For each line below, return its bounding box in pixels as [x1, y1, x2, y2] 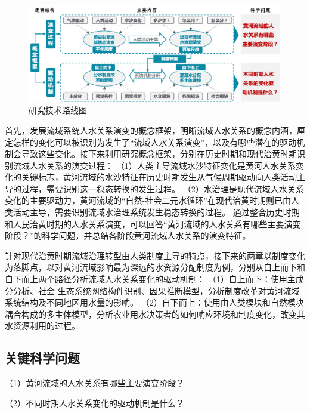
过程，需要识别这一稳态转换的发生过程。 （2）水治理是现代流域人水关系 [21, 182, 304, 195]
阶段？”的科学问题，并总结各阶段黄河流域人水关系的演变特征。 [5, 229, 251, 242]
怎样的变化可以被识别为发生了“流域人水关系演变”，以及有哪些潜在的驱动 [13, 135, 297, 148]
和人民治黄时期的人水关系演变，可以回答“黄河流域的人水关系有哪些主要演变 [5, 217, 301, 230]
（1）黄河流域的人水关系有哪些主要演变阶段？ [5, 377, 184, 389]
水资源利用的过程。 [5, 319, 80, 332]
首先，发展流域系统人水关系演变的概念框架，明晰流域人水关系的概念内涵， [5, 124, 297, 136]
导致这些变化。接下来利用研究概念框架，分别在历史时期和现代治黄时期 [21, 147, 297, 160]
